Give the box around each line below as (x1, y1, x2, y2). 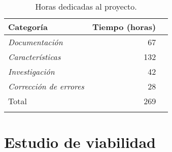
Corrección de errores (8, 80, 84, 92)
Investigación (8, 66, 55, 77)
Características (8, 51, 61, 63)
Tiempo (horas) (92, 21, 156, 33)
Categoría (8, 21, 48, 33)
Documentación (8, 36, 63, 48)
